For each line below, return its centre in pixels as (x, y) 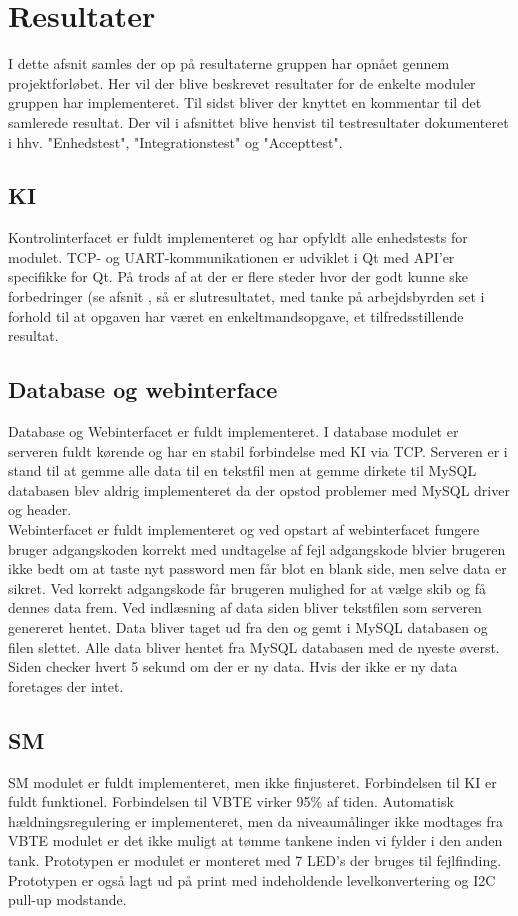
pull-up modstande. (67, 899)
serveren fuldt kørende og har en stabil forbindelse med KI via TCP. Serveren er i (258, 450)
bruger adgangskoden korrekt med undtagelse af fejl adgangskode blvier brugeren (257, 548)
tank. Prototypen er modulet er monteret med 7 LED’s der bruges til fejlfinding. (255, 859)
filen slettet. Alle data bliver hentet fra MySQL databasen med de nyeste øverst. (254, 646)
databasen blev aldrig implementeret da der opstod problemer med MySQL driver (259, 489)
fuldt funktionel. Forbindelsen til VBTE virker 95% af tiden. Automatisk (231, 801)
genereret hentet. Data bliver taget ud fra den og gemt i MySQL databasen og (248, 627)
